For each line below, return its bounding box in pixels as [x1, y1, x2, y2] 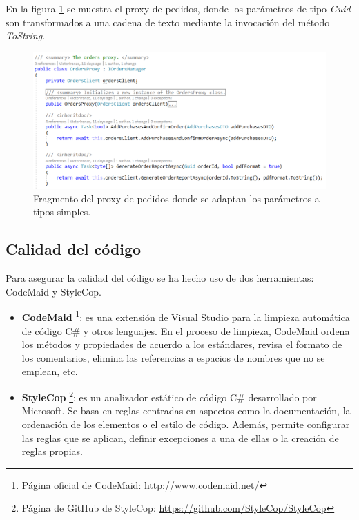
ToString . [6, 28, 46, 43]
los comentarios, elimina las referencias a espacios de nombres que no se [21, 350, 325, 365]
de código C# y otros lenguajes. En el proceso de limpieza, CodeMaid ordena [21, 323, 350, 338]
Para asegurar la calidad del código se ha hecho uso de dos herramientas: [6, 271, 314, 285]
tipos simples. [33, 204, 91, 219]
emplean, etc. [21, 364, 78, 378]
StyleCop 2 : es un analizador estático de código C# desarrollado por [21, 388, 317, 404]
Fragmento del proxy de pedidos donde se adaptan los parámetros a [33, 191, 320, 205]
